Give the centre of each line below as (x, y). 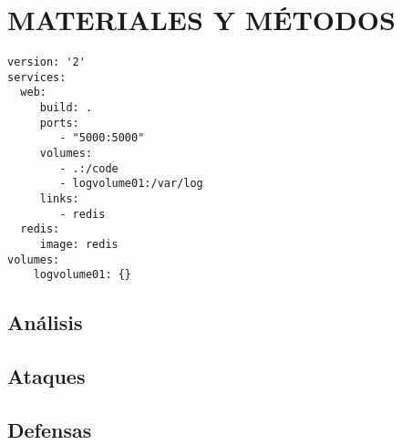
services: (37, 77)
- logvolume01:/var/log (131, 184)
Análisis (45, 322)
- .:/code (89, 168)
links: (59, 199)
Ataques (46, 376)
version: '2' (46, 62)
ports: (59, 123)
